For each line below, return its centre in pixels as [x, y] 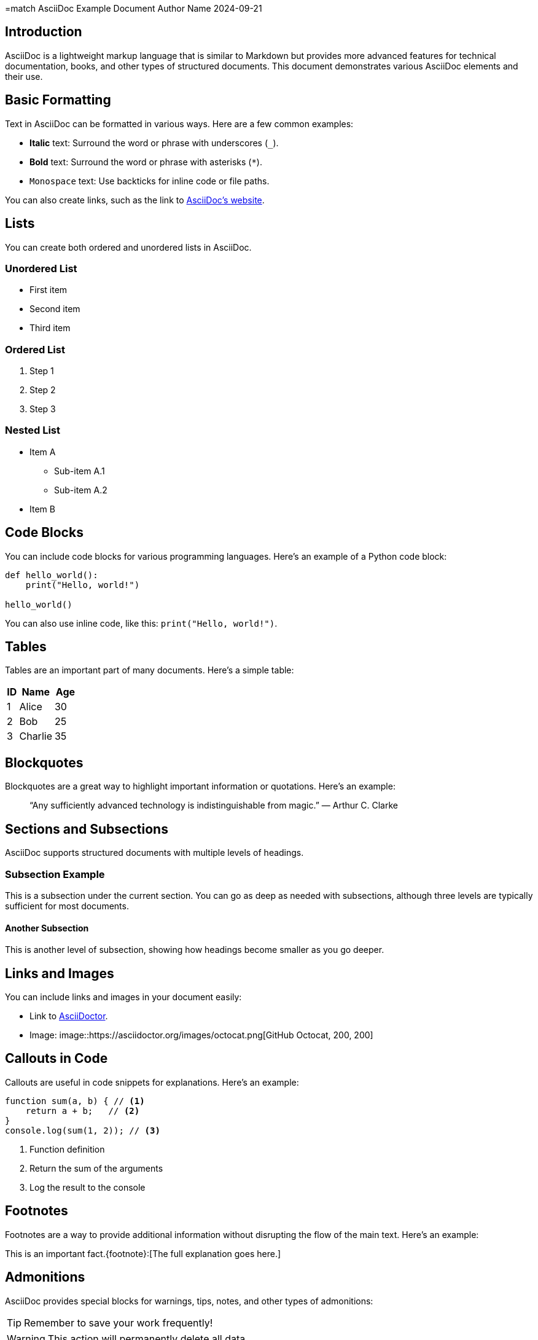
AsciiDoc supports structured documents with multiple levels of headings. [154, 853]
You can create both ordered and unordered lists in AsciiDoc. [128, 247]
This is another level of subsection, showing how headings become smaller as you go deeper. [195, 950]
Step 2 [43, 390]
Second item [55, 309]
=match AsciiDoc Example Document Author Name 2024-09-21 [134, 8]
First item [49, 290]
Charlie [36, 736]
